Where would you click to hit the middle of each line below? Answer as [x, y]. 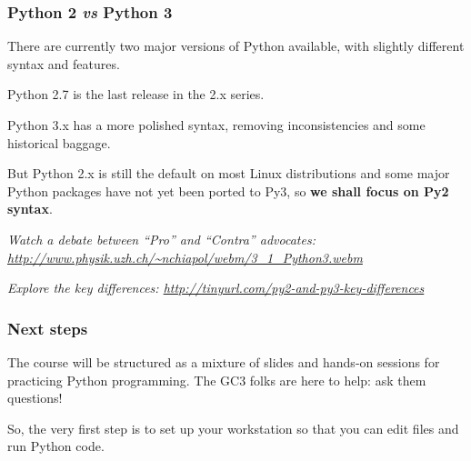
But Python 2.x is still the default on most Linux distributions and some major [229, 173]
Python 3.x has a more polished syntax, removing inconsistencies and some [216, 125]
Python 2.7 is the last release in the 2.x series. [136, 94]
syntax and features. [64, 63]
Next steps [48, 328]
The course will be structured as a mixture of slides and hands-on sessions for [224, 361]
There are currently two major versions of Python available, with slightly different [236, 46]
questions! [35, 398]
